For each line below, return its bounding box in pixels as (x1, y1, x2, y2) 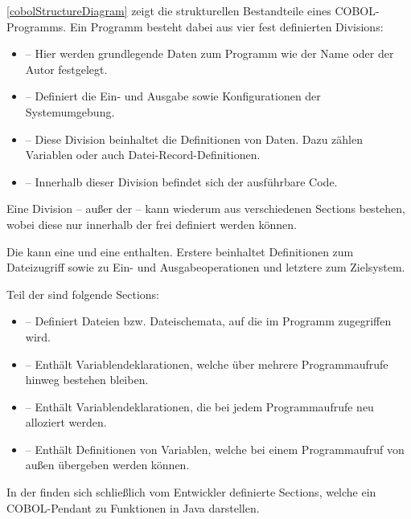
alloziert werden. (25, 414, 107, 431)
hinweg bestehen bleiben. (25, 371, 149, 388)
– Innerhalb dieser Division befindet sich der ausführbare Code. (25, 173, 338, 190)
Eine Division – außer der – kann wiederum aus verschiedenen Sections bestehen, (6, 200, 405, 217)
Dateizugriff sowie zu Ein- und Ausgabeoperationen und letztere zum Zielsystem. (6, 259, 405, 276)
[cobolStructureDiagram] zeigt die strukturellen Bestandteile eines (6, 2, 331, 18)
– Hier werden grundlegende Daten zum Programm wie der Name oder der (25, 45, 394, 62)
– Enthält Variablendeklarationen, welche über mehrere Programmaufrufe (25, 355, 388, 372)
